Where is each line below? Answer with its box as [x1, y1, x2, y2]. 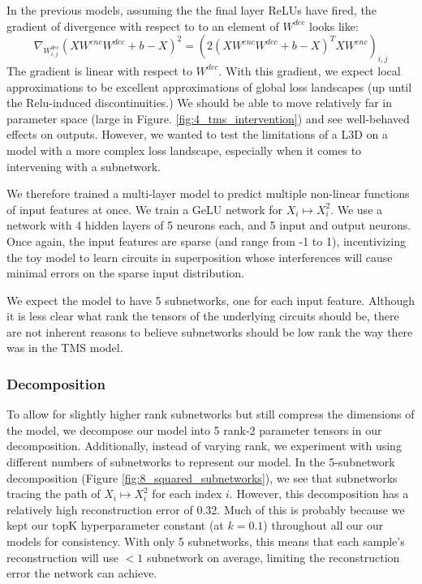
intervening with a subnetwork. [6, 157, 161, 174]
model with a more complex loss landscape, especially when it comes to [6, 141, 362, 158]
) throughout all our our [263, 517, 384, 534]
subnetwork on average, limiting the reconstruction [146, 548, 400, 565]
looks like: [309, 17, 359, 34]
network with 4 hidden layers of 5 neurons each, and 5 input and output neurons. [6, 217, 411, 234]
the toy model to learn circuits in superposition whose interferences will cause [6, 248, 393, 265]
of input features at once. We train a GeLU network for [6, 200, 283, 217]
